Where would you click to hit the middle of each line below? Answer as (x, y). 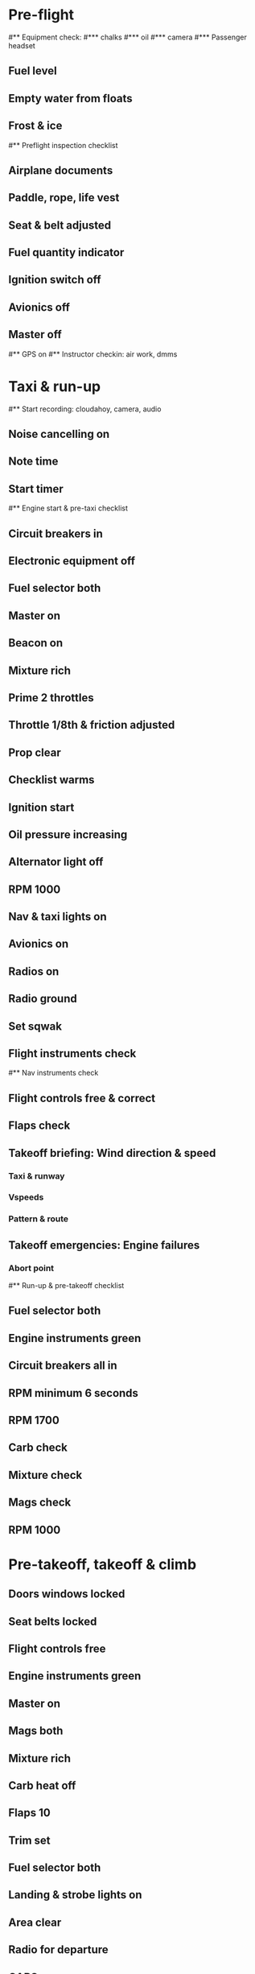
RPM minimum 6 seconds (74, 1393)
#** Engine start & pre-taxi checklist (68, 508)
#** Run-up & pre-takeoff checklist (66, 1286)
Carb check (38, 1448)
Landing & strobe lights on (75, 1895)
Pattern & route (39, 1219)
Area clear (35, 1922)
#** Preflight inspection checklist (63, 145)
